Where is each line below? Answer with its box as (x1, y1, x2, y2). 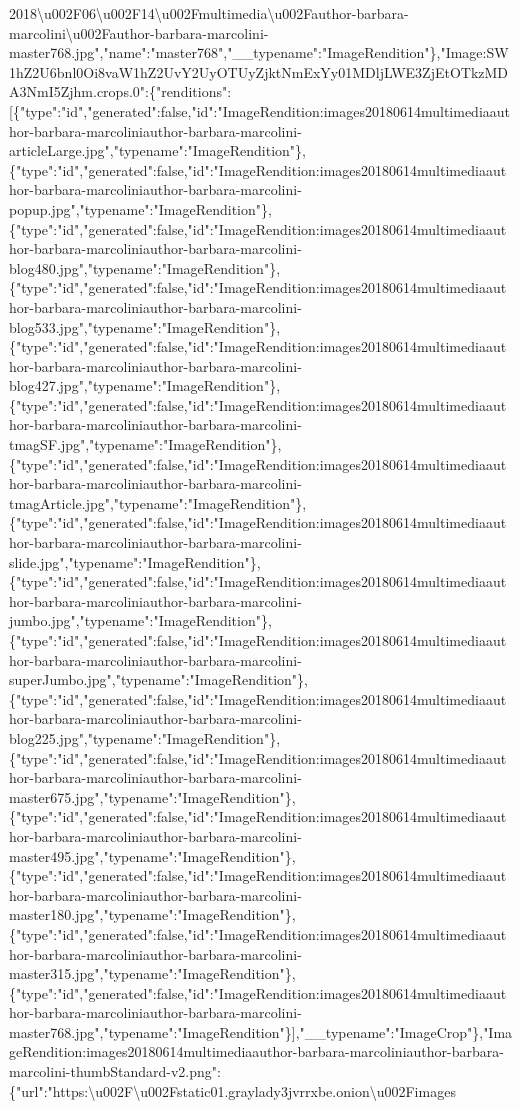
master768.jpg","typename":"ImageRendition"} (9, 1021, 292, 1042)
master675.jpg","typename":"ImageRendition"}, (9, 786, 296, 807)
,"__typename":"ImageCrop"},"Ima (295, 1021, 513, 1042)
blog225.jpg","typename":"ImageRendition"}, (9, 727, 281, 748)
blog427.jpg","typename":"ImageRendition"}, (9, 375, 281, 396)
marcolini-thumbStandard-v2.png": (9, 1061, 221, 1082)
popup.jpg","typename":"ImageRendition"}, (9, 198, 272, 219)
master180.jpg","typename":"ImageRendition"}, (9, 904, 296, 925)
